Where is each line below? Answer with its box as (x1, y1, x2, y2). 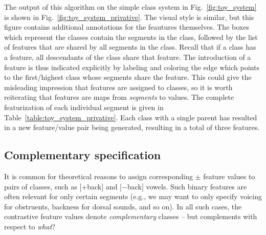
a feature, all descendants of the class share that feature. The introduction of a (4, 51, 251, 62)
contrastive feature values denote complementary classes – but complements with (4, 211, 257, 222)
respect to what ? (4, 221, 55, 231)
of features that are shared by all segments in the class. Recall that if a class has (4, 41, 256, 52)
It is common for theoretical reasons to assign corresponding (4, 170, 193, 181)
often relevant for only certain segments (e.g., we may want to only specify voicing (4, 191, 262, 202)
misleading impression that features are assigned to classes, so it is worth (4, 81, 233, 92)
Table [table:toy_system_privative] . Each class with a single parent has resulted (4, 112, 257, 122)
